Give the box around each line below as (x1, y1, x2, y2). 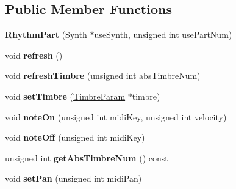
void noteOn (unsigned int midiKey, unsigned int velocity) (5, 110, 227, 123)
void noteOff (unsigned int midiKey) (5, 131, 145, 144)
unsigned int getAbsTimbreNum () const (5, 151, 168, 164)
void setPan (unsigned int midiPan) (5, 172, 142, 185)
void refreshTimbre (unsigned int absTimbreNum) (5, 69, 201, 82)
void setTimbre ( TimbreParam (5, 89, 126, 102)
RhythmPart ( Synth (5, 28, 87, 41)
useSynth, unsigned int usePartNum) (94, 28, 232, 41)
